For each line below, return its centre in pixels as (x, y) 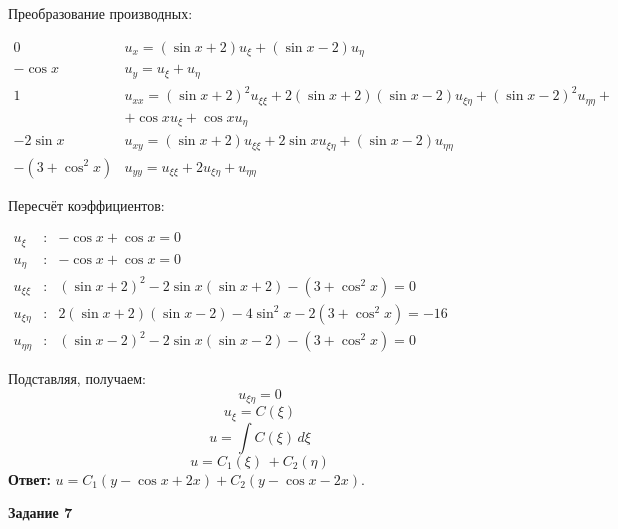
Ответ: (29, 478)
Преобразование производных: (100, 13)
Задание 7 (40, 512)
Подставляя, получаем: (77, 378)
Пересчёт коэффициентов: (86, 204)
